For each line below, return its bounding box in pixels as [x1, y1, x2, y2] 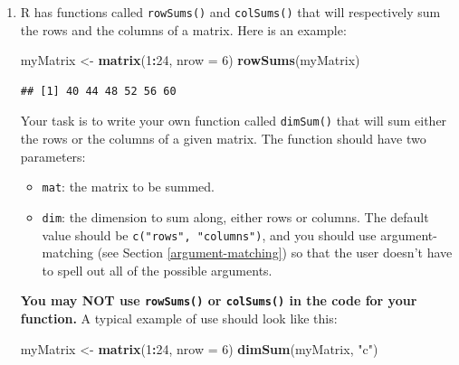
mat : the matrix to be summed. [42, 177, 215, 196]
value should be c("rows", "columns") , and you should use [42, 225, 377, 244]
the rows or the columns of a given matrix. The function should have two [20, 129, 426, 148]
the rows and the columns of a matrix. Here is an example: [20, 20, 347, 39]
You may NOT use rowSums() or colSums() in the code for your [20, 291, 417, 310]
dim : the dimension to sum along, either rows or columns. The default [42, 207, 429, 226]
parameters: [20, 146, 86, 165]
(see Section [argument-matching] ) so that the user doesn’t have [97, 243, 453, 262]
